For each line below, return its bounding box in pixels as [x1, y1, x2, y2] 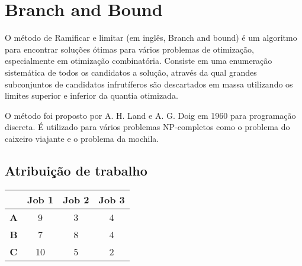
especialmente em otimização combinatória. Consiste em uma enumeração [5, 54, 272, 67]
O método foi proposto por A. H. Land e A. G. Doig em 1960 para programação [5, 109, 296, 121]
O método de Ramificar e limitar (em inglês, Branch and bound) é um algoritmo [5, 31, 297, 44]
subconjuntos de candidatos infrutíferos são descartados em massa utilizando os [5, 77, 293, 90]
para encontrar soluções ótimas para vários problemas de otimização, [5, 43, 254, 55]
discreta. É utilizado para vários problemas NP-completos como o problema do [5, 121, 290, 133]
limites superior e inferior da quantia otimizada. [5, 89, 178, 102]
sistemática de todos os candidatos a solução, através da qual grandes [5, 66, 257, 78]
